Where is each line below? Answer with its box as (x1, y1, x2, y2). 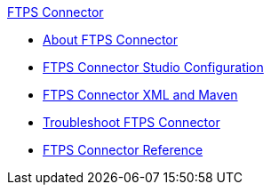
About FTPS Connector (43, 32, 179, 47)
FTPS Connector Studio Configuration (43, 60, 264, 75)
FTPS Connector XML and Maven (43, 87, 238, 102)
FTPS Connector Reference (43, 142, 203, 157)
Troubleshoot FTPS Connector (43, 115, 220, 130)
